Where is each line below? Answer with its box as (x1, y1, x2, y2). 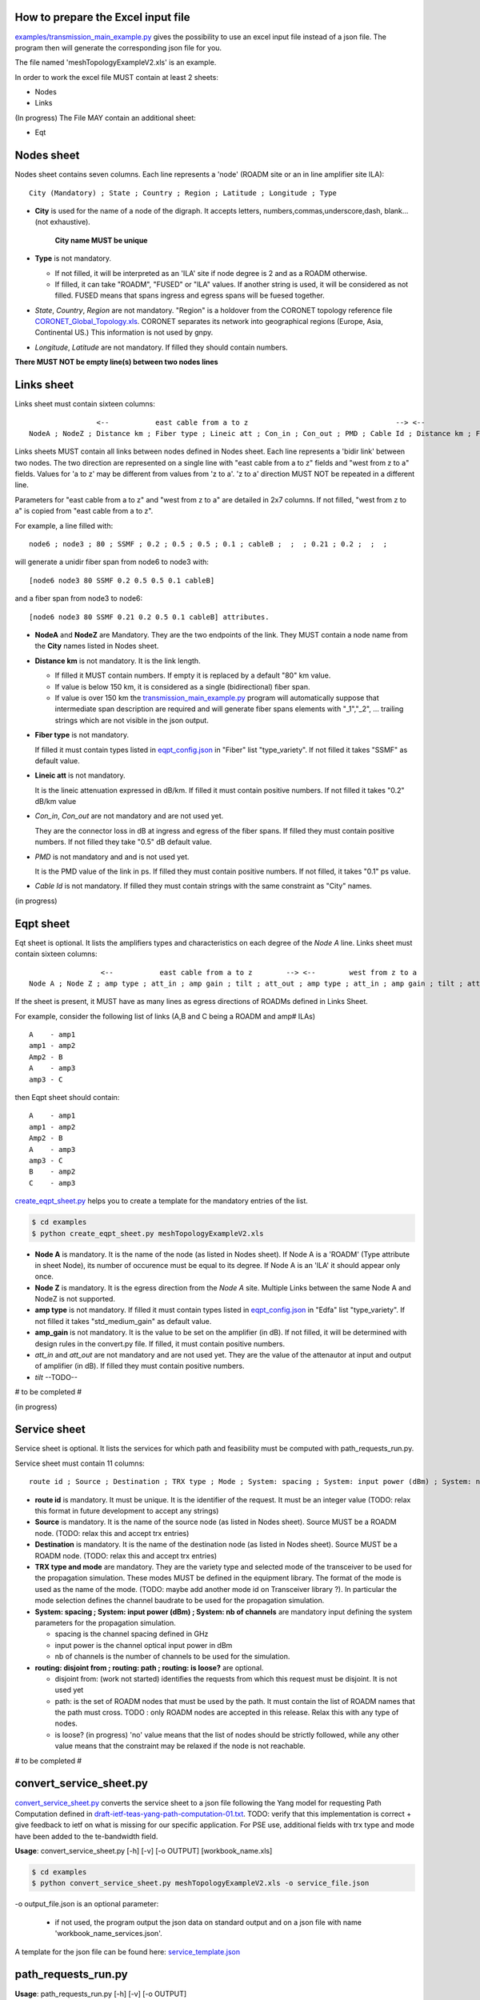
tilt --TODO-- (34, 1372, 78, 1382)
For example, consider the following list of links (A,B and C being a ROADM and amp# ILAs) (14, 1011, 316, 1021)
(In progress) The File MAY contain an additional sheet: (14, 113, 196, 122)
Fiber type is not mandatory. (34, 730, 130, 740)
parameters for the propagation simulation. (34, 1618, 176, 1627)
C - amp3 (29, 1178, 76, 1187)
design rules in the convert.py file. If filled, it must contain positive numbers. (34, 1338, 286, 1348)
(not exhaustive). (34, 217, 91, 227)
